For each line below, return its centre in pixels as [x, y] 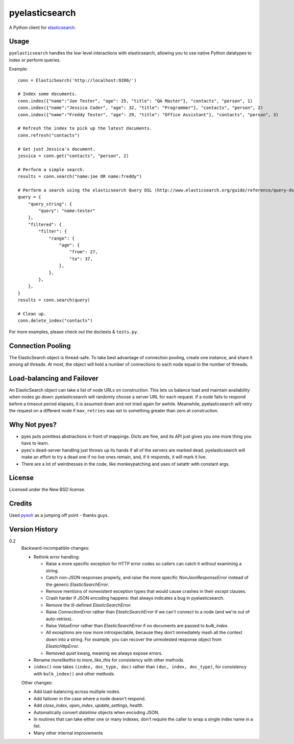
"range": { [62, 238]
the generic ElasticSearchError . [78, 585]
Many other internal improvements [68, 733]
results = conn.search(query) [54, 300]
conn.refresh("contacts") [49, 135]
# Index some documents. [48, 94]
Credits [21, 504]
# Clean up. [32, 314]
